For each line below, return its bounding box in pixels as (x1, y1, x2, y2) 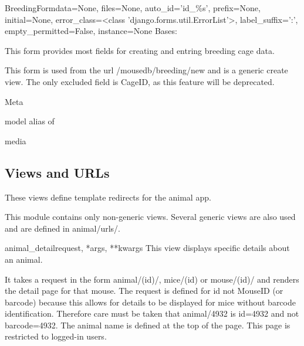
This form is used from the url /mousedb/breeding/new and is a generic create (5, 64, 288, 76)
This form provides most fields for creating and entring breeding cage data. (5, 44, 275, 56)
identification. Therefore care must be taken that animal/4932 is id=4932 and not (5, 307, 299, 320)
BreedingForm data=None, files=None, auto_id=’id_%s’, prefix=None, (5, 2, 261, 13)
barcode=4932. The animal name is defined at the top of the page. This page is (5, 318, 291, 331)
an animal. (5, 253, 43, 265)
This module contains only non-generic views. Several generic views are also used (5, 211, 296, 223)
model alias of (5, 115, 55, 127)
